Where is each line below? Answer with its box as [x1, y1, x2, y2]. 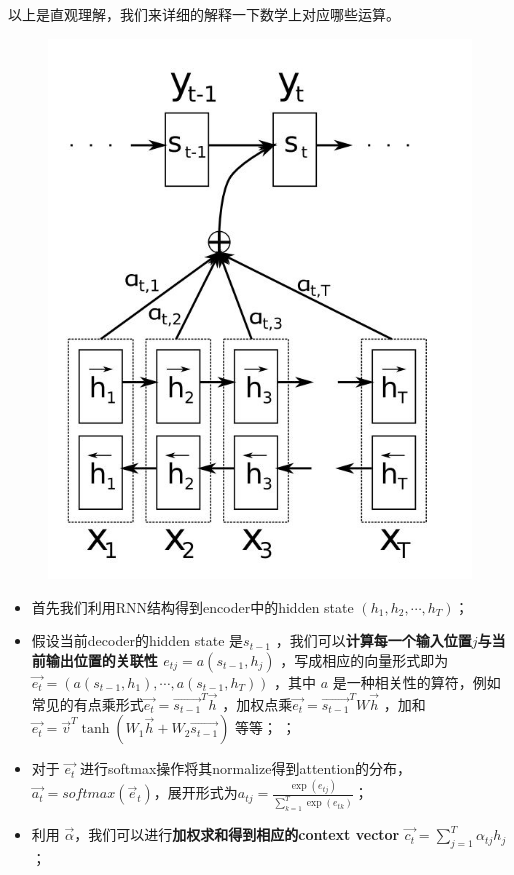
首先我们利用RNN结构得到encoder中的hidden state [31, 596, 354, 617]
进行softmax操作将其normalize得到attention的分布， [79, 758, 412, 779]
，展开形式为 [153, 782, 238, 803]
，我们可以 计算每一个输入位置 [275, 630, 472, 651]
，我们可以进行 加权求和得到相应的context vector [74, 824, 400, 845]
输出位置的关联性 [45, 649, 158, 670]
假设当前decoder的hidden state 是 [31, 630, 244, 651]
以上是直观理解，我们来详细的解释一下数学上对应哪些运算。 [8, 4, 400, 24]
